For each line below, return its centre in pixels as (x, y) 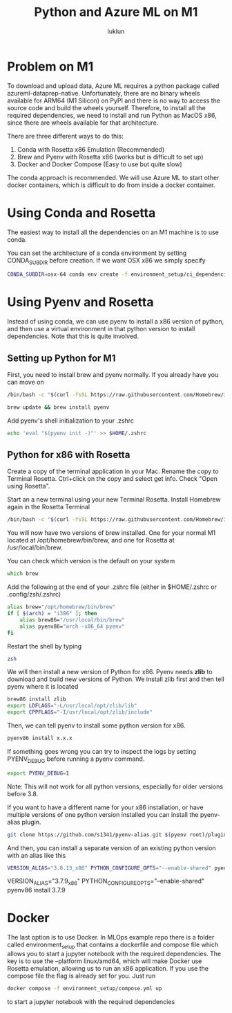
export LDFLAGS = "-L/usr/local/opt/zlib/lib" (72, 706)
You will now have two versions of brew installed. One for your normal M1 (112, 533)
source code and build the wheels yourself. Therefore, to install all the (106, 107)
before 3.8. (23, 793)
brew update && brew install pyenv (58, 407)
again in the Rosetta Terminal (49, 507)
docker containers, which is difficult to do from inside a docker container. (111, 185)
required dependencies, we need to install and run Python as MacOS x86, (112, 115)
